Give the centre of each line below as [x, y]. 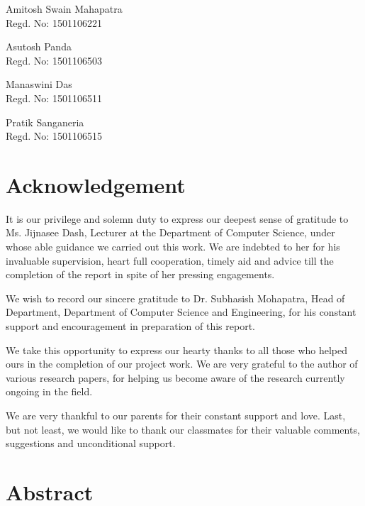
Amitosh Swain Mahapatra [64, 9]
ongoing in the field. [49, 391]
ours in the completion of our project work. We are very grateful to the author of [182, 364]
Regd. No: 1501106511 [54, 98]
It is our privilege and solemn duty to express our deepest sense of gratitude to [177, 218]
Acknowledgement [96, 184]
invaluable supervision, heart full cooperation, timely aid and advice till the [170, 260]
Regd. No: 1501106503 [54, 60]
